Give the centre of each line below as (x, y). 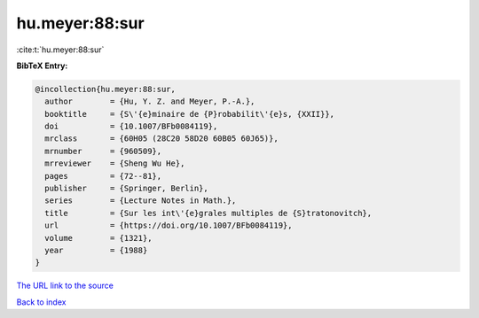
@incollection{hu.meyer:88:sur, (106, 89)
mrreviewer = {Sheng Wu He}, (115, 163)
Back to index (41, 302)
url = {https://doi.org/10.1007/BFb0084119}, (169, 225)
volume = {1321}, (98, 238)
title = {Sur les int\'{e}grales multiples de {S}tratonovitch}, (208, 213)
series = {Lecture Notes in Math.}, (141, 201)
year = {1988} (96, 250)
